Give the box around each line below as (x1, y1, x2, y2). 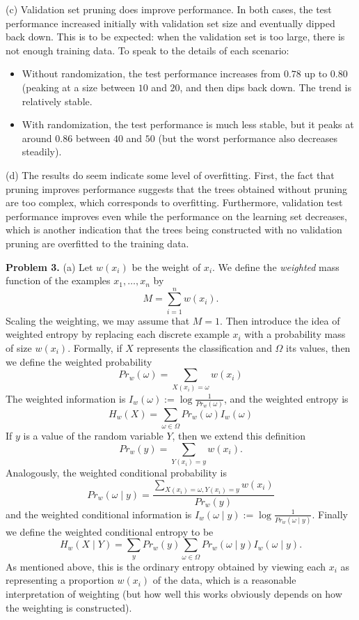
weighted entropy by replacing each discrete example (6, 327, 230, 341)
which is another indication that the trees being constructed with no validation (6, 222, 342, 237)
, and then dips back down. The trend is (179, 79, 351, 94)
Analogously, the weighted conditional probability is (6, 465, 227, 480)
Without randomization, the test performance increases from (22, 66, 281, 81)
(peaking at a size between (22, 79, 136, 94)
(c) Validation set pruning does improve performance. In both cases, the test (6, 2, 332, 16)
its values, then (286, 341, 351, 355)
